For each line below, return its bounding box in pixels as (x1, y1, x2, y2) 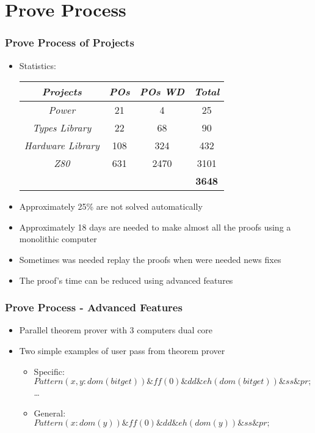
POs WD (139, 84, 185, 99)
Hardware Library (24, 138, 100, 153)
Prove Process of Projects (5, 35, 134, 50)
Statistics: (19, 59, 56, 72)
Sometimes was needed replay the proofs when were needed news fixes (19, 253, 281, 265)
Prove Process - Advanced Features (5, 300, 183, 315)
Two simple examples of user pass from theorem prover (19, 344, 225, 357)
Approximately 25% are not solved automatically (19, 200, 203, 213)
